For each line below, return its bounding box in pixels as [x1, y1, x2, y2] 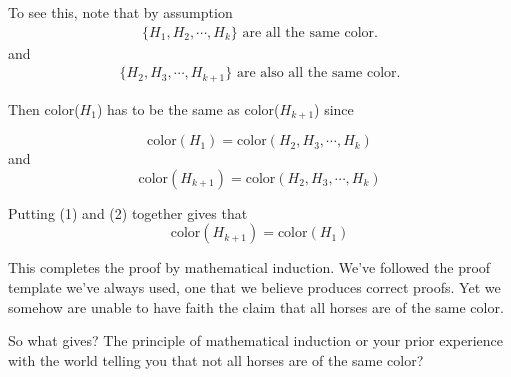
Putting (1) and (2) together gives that [8, 202, 248, 223]
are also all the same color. [236, 66, 401, 81]
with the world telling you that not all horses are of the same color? [8, 349, 424, 370]
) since [314, 98, 354, 119]
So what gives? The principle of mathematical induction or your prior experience [8, 330, 503, 351]
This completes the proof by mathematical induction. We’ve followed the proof [8, 257, 491, 278]
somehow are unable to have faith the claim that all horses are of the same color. [8, 296, 504, 317]
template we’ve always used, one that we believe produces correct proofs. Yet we [8, 276, 501, 297]
